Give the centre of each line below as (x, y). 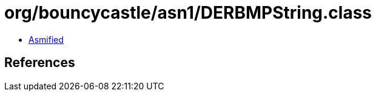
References (40, 63)
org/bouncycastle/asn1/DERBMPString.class (188, 13)
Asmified (46, 39)
